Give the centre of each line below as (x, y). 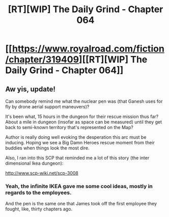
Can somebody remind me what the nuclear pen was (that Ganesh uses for (84, 101)
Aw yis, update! (31, 89)
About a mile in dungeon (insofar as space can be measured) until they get (83, 122)
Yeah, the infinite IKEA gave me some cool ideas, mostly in (79, 186)
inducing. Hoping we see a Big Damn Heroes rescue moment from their (80, 143)
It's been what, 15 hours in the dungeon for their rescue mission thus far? (82, 116)
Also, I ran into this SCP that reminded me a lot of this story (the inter (77, 158)
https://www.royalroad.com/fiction (88, 49)
